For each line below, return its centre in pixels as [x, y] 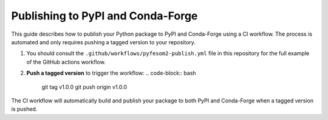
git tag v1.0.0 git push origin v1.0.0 [84, 87]
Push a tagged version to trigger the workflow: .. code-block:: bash [111, 73]
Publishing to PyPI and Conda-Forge [104, 16]
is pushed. [24, 109]
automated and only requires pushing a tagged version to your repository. [103, 42]
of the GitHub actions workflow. [66, 62]
